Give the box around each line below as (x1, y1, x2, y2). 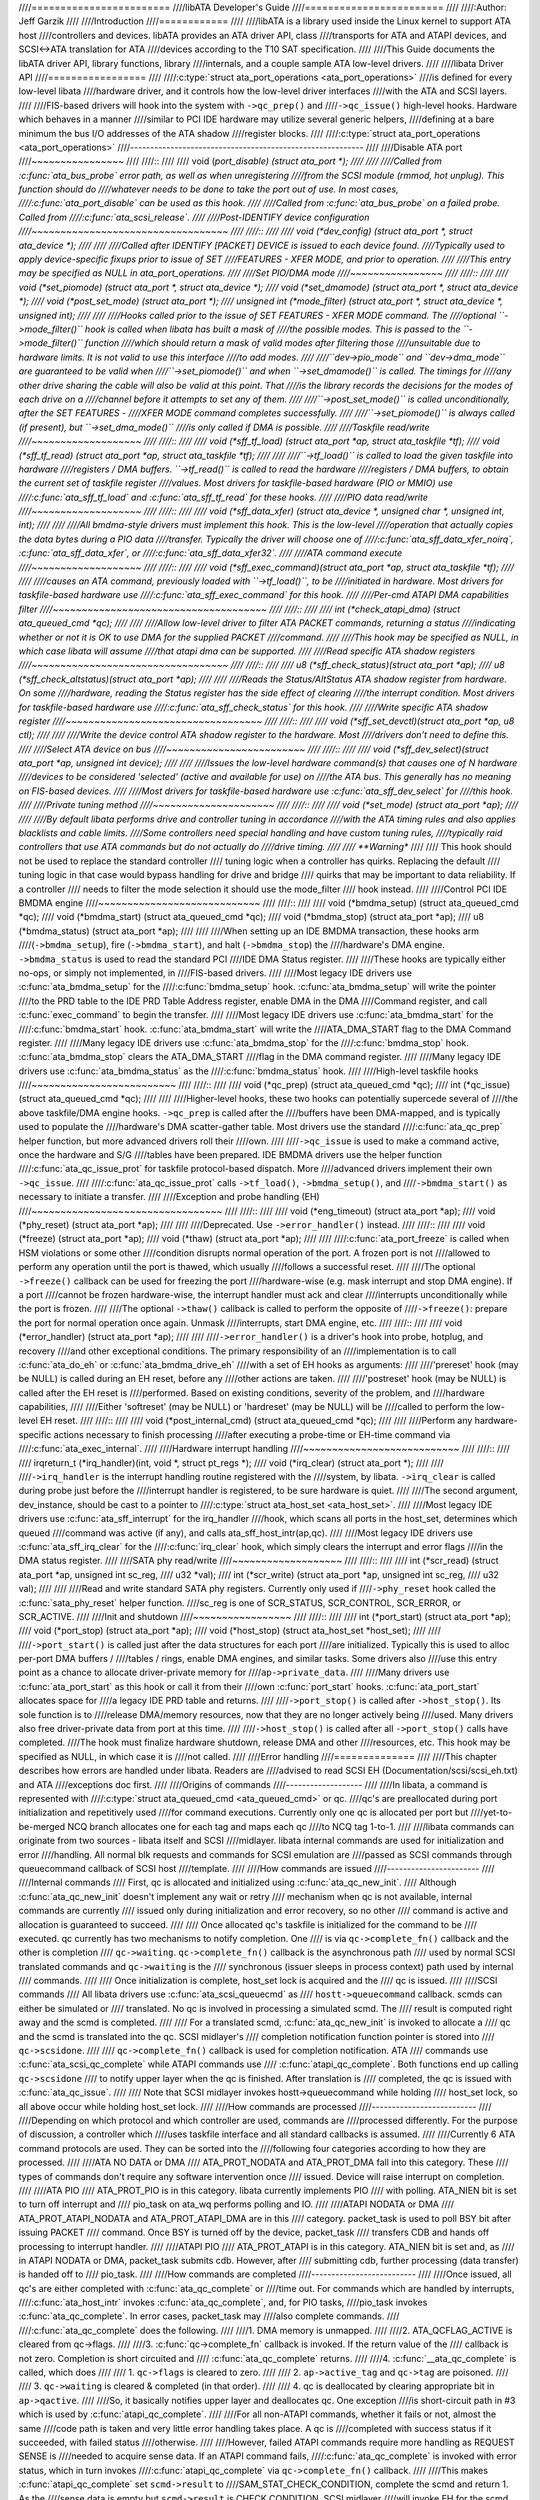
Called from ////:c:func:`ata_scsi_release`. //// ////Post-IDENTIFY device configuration (18, 211, 370, 223)
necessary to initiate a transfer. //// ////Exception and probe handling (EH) (18, 1191, 320, 1203)
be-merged (18, 1820, 65, 1832)
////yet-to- (470, 1806, 513, 1819)
